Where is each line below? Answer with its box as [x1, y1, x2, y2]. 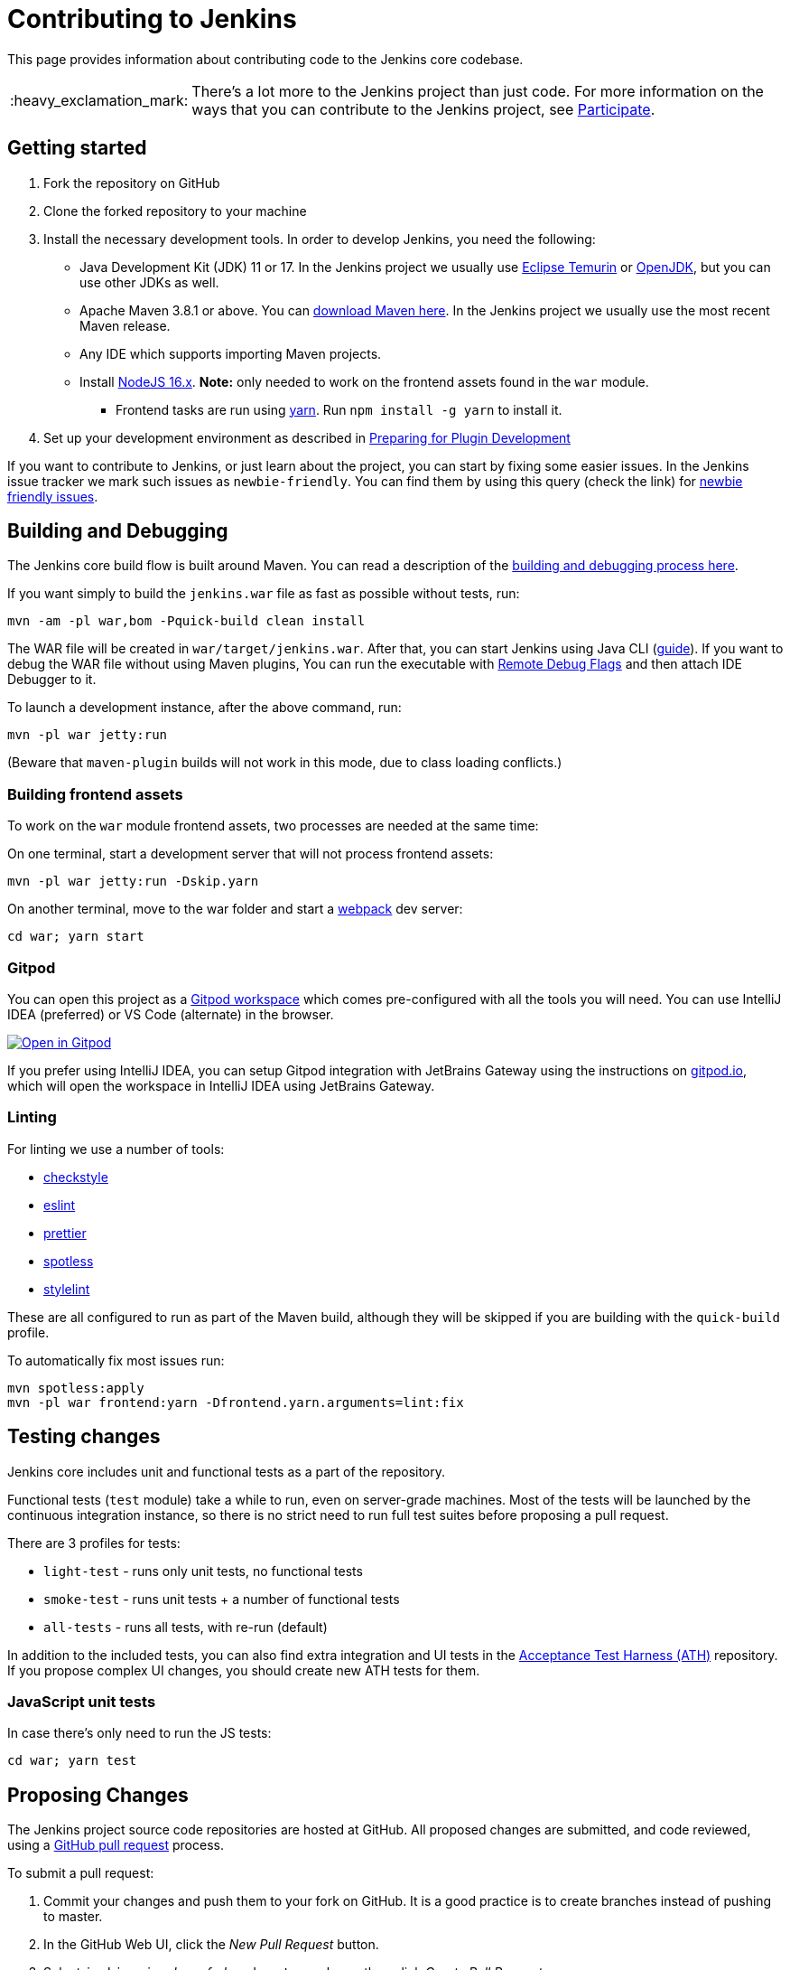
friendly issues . [7, 488, 98, 504]
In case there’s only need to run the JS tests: [7, 1725, 272, 1741]
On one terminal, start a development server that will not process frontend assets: [7, 846, 494, 862]
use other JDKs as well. [79, 274, 219, 290]
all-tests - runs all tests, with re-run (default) [43, 1618, 328, 1635]
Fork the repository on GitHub [43, 174, 220, 191]
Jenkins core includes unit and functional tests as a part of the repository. [7, 1463, 446, 1479]
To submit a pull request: [7, 1865, 154, 1881]
